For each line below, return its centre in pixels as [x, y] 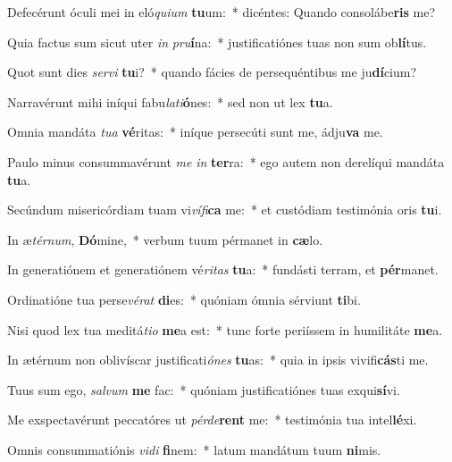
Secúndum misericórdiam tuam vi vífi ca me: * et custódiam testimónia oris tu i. [225, 210]
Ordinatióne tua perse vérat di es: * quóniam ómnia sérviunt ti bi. [184, 299]
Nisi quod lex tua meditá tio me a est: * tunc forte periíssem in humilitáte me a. [225, 329]
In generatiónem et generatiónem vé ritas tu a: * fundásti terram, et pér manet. [223, 269]
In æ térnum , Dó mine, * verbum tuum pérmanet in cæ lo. [165, 239]
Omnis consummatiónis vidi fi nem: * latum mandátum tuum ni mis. [194, 449]
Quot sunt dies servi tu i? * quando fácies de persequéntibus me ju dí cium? [212, 72]
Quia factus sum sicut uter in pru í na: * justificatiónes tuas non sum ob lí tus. [217, 42]
